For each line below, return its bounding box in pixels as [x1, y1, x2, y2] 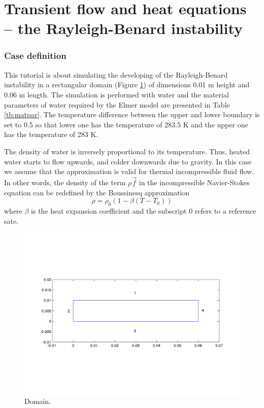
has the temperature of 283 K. [4, 129, 98, 140]
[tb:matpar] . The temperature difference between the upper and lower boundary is [4, 109, 260, 120]
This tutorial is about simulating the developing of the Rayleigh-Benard [4, 69, 228, 80]
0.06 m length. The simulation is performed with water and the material [4, 89, 229, 99]
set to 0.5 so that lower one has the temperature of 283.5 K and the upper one [4, 119, 248, 129]
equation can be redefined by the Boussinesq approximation [4, 187, 190, 197]
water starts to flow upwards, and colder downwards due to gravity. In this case [4, 156, 252, 166]
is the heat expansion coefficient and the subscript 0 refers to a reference [31, 205, 256, 216]
